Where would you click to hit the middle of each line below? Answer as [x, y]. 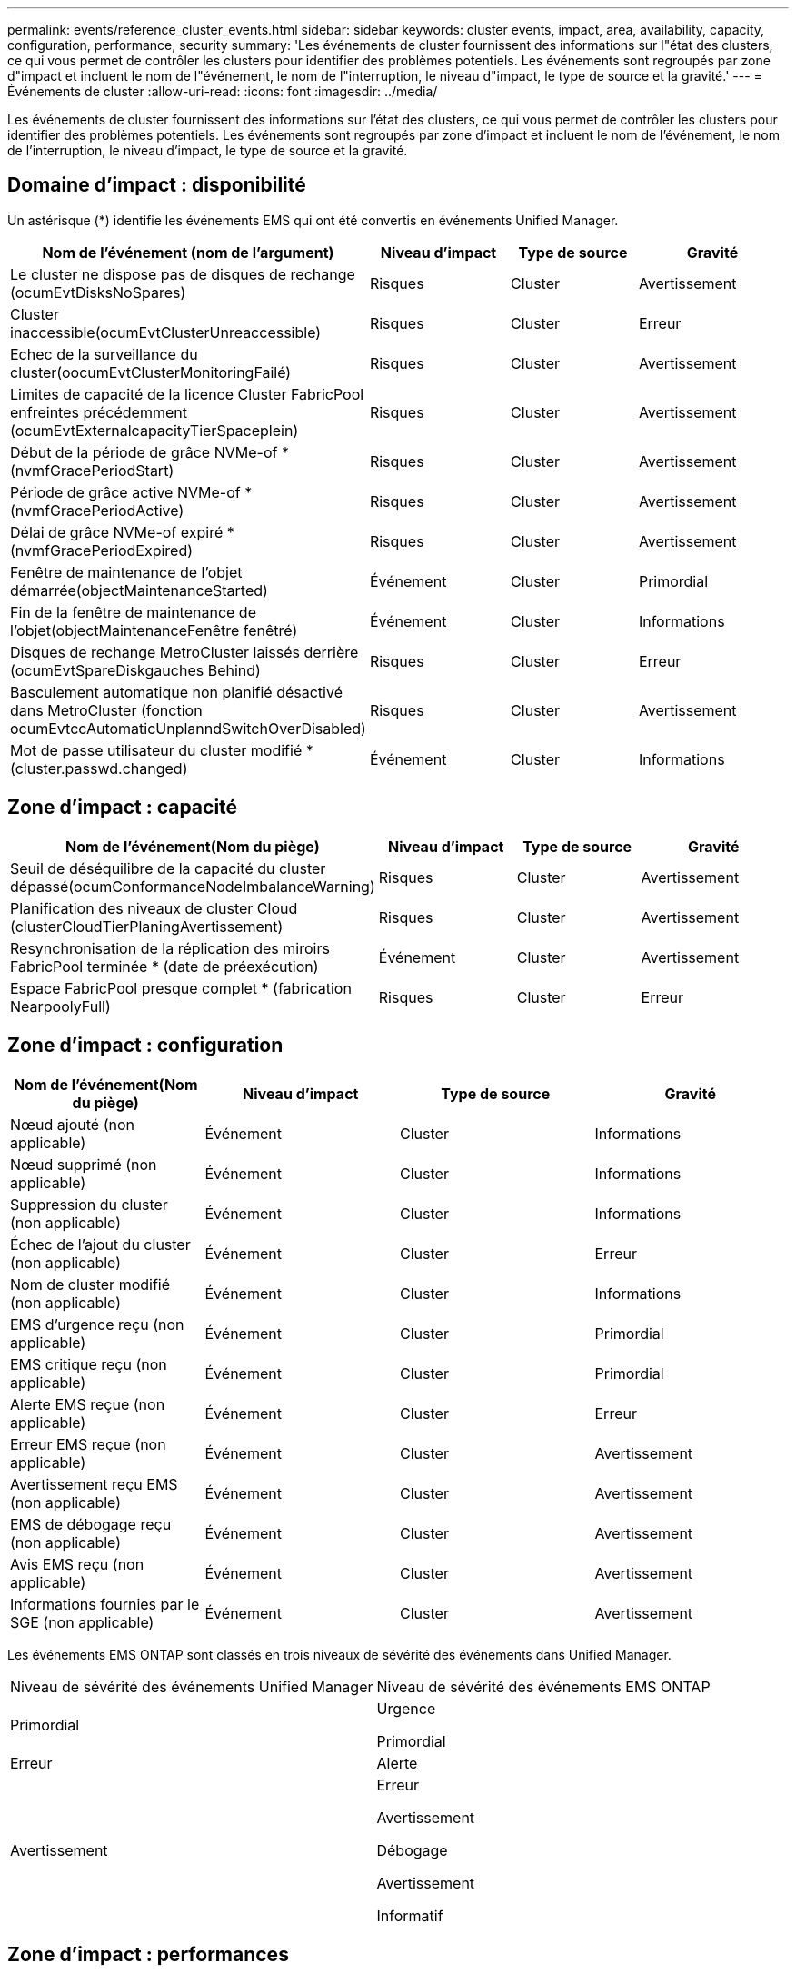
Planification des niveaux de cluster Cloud [154, 908]
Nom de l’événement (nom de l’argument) [188, 252]
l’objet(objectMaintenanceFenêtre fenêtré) [154, 630]
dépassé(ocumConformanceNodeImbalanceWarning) [193, 886]
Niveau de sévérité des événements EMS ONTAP [543, 1686]
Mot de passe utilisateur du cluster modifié [156, 750]
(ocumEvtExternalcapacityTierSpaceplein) [154, 430]
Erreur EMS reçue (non [88, 1444]
